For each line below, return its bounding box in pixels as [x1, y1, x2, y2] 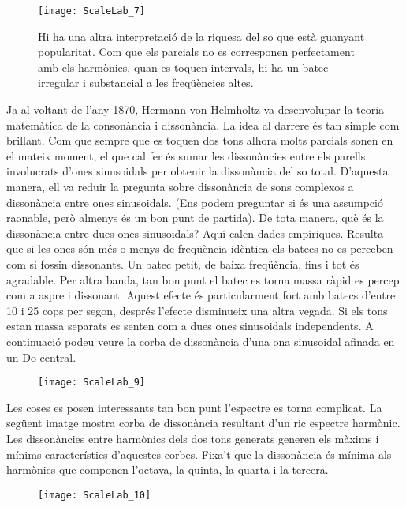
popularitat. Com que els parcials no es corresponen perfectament [38, 43, 355, 60]
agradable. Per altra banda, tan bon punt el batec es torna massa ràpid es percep [6, 271, 400, 287]
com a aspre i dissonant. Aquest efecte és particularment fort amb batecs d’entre [6, 287, 396, 303]
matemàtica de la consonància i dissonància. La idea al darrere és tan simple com [6, 116, 400, 133]
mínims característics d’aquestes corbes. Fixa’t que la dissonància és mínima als [6, 445, 392, 462]
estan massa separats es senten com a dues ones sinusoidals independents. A [6, 317, 374, 334]
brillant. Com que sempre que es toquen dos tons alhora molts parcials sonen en [6, 132, 393, 148]
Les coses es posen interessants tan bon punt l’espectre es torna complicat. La [6, 399, 382, 415]
